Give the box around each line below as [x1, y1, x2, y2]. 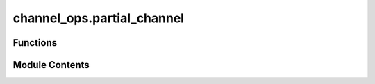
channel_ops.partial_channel [12, 10, 184, 26]
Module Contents [12, 59, 90, 71]
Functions [12, 37, 58, 49]
